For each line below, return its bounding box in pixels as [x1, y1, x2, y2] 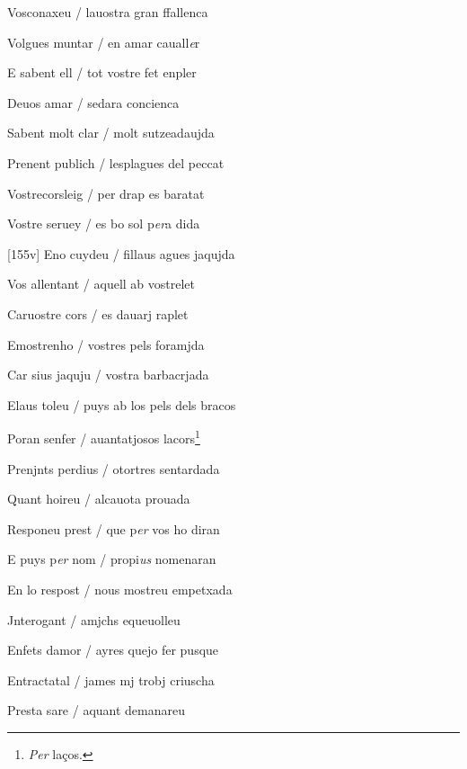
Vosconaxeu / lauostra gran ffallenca [7, 3, 208, 21]
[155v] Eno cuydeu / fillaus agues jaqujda [7, 244, 235, 263]
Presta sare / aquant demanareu [7, 701, 186, 720]
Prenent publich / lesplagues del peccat [7, 153, 225, 172]
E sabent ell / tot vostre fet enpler [7, 63, 197, 82]
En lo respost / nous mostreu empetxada [7, 579, 233, 598]
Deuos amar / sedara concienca [7, 93, 180, 112]
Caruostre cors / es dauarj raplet [7, 304, 189, 323]
